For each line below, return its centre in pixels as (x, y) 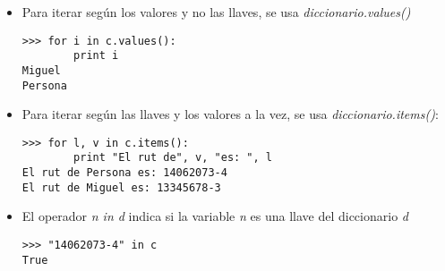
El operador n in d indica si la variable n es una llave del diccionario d (215, 216)
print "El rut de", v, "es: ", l (173, 158)
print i (96, 56)
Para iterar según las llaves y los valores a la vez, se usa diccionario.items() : (230, 114)
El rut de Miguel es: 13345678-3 (121, 187)
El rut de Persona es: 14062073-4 (124, 173)
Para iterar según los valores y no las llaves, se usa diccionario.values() (216, 12)
